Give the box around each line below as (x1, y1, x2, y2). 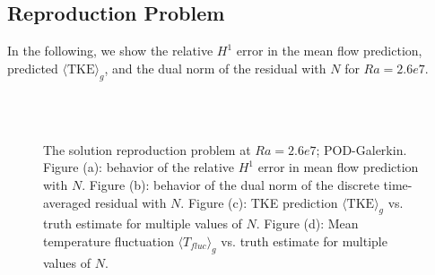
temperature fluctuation (43, 231, 174, 250)
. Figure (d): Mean (256, 214, 359, 233)
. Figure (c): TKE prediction (180, 193, 338, 211)
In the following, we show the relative (7, 41, 213, 60)
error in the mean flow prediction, (236, 41, 422, 60)
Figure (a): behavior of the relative (43, 158, 235, 176)
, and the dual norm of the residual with (104, 58, 326, 77)
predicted (7, 58, 58, 77)
